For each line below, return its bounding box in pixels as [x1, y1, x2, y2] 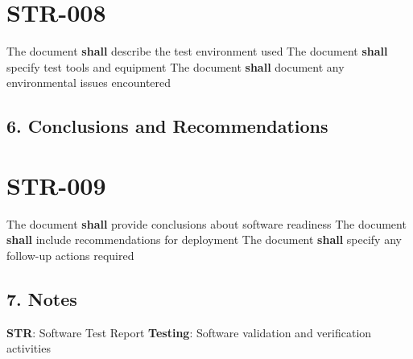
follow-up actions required [6, 247, 134, 263]
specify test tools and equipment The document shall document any [6, 58, 345, 75]
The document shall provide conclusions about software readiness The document [6, 215, 407, 232]
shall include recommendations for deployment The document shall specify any [6, 231, 402, 248]
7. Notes [6, 286, 77, 311]
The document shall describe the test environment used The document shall [6, 43, 388, 60]
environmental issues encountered [6, 74, 171, 91]
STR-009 [6, 168, 106, 201]
